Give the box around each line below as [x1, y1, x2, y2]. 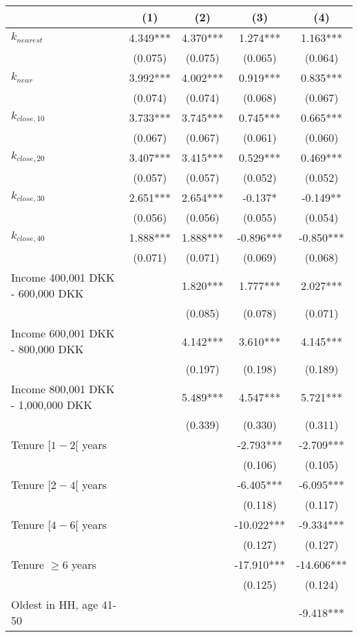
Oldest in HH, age [11, 596, 98, 612]
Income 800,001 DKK [11, 381, 115, 397]
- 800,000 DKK [11, 341, 84, 357]
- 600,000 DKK [11, 285, 84, 301]
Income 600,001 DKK [11, 325, 115, 341]
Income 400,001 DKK [11, 269, 115, 285]
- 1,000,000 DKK [11, 397, 93, 413]
